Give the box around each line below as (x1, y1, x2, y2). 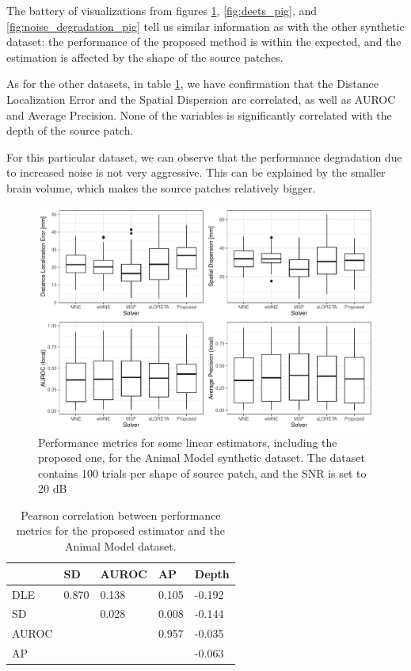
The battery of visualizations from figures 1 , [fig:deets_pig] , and (6, 2, 318, 18)
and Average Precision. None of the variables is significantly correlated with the (6, 106, 392, 123)
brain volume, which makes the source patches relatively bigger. (6, 179, 316, 196)
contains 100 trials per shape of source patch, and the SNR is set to (38, 464, 367, 481)
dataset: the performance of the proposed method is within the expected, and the (6, 33, 401, 50)
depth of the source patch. (6, 122, 134, 139)
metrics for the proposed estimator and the (16, 522, 225, 539)
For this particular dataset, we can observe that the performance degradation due (6, 148, 402, 165)
